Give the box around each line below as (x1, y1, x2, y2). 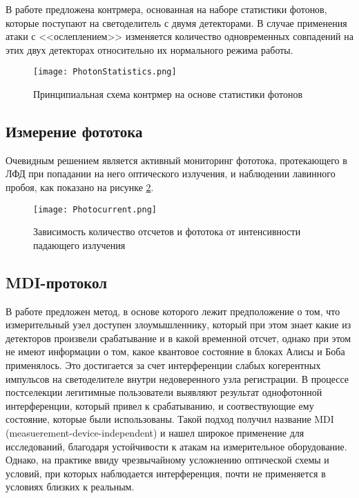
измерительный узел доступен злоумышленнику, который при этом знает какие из (6, 317, 351, 332)
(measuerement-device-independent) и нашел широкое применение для (6, 426, 304, 439)
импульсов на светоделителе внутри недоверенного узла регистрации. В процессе (6, 371, 349, 386)
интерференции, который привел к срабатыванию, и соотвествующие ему (6, 398, 314, 412)
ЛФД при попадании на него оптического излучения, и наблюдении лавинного (6, 166, 336, 181)
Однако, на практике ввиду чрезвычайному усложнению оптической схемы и (6, 452, 329, 467)
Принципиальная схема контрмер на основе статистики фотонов (33, 87, 303, 101)
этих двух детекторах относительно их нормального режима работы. (6, 42, 293, 57)
